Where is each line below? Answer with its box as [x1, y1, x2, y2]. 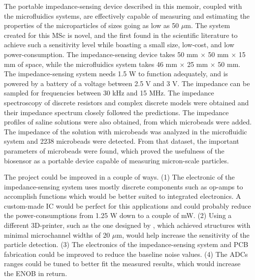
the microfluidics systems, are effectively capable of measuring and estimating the [4, 10, 250, 21]
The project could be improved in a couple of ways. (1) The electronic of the [4, 172, 235, 182]
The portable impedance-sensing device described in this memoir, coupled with [4, 1, 242, 11]
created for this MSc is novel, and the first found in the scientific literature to [4, 30, 238, 40]
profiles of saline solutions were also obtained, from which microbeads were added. [4, 117, 252, 127]
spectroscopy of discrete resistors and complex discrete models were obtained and [4, 97, 249, 107]
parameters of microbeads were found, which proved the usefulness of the [4, 145, 224, 156]
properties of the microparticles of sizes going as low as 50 [4, 20, 179, 31]
